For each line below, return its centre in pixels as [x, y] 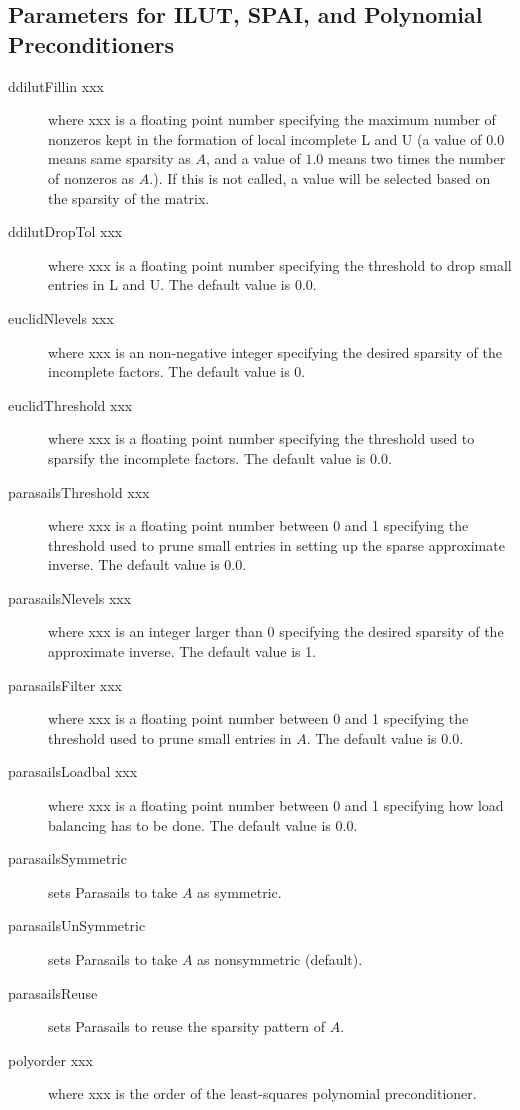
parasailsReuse [53, 992]
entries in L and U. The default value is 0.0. [182, 284]
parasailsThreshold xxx [79, 491]
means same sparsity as [119, 158]
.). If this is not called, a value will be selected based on [320, 177]
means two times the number [417, 158]
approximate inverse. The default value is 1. [182, 651]
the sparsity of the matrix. [129, 197]
